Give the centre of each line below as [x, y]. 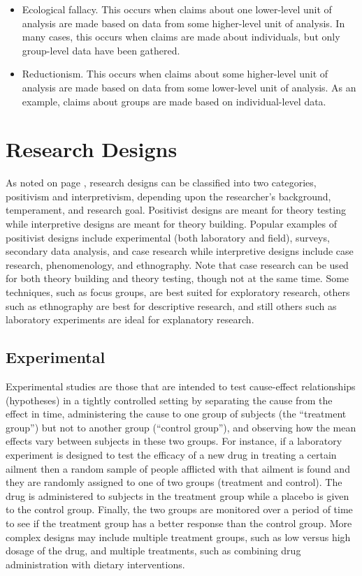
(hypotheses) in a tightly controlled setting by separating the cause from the [169, 400]
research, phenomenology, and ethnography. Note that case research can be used [177, 264]
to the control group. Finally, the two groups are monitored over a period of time [179, 509]
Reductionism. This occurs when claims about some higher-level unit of [175, 74]
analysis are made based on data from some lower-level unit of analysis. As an [189, 87]
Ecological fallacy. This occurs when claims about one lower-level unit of [177, 9]
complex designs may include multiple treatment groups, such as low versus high [178, 537]
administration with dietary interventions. [95, 564]
